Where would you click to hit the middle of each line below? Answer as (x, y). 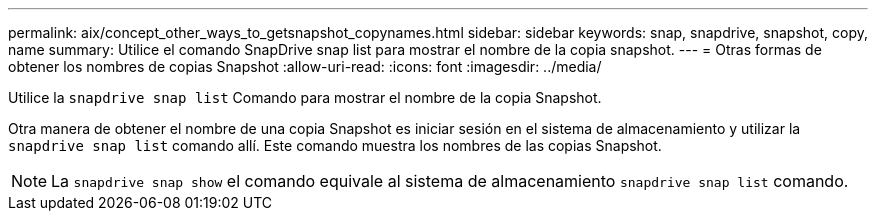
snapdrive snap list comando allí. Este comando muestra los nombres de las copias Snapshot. (335, 145)
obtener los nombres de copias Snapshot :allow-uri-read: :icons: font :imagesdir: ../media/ (305, 66)
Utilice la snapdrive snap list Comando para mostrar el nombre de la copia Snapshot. (305, 97)
